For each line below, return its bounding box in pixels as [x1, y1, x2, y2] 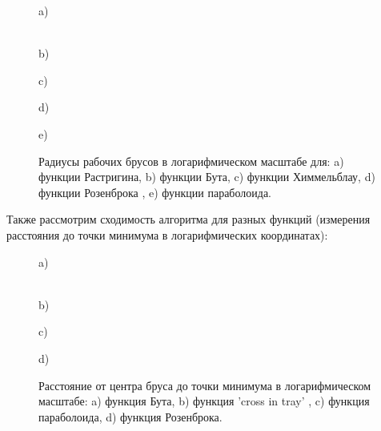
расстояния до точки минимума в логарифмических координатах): [6, 226, 328, 243]
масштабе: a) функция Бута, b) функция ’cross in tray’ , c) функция [38, 393, 370, 409]
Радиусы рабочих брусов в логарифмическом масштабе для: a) [38, 152, 344, 169]
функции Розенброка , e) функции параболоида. [38, 183, 272, 200]
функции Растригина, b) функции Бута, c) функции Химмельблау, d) [38, 168, 375, 185]
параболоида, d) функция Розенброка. [38, 408, 223, 425]
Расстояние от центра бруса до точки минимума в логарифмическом [38, 377, 371, 393]
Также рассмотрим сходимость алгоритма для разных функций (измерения [6, 211, 371, 228]
